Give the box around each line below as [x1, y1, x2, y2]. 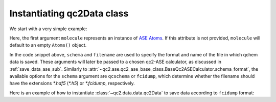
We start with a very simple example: [9, 26, 87, 32]
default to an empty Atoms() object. [9, 42, 87, 48]
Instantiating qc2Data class [9, 8, 129, 19]
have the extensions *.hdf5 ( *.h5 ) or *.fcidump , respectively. [9, 80, 135, 87]
